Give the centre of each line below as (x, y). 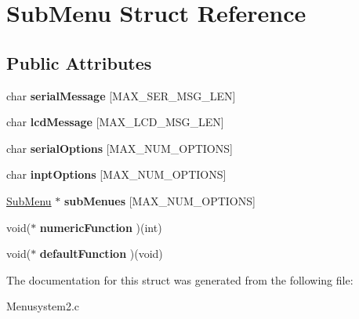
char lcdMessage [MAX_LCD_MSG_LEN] (115, 122)
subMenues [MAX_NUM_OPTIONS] (160, 200)
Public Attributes (79, 62)
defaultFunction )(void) (101, 254)
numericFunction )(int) (101, 227)
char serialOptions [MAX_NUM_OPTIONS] (120, 148)
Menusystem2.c (43, 306)
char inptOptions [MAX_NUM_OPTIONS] (116, 174)
